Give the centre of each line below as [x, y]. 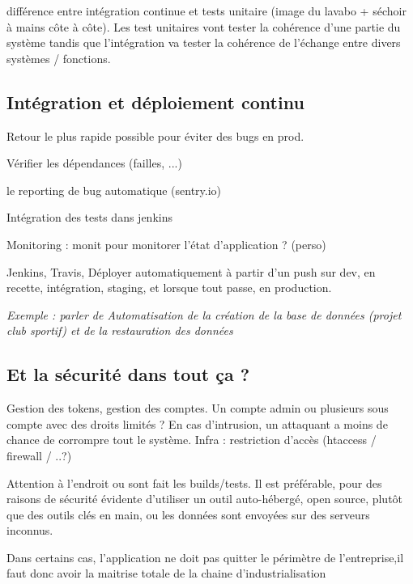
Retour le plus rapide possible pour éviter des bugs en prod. [155, 135]
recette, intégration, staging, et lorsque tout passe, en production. [169, 288]
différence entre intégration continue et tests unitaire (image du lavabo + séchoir [206, 11]
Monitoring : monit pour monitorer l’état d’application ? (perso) [166, 244]
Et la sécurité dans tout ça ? [128, 374]
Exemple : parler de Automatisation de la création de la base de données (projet [204, 314]
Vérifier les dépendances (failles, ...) [94, 163]
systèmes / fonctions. [59, 58]
